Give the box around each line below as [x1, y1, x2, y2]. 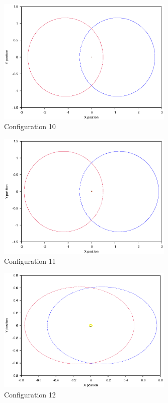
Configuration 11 [4, 255, 56, 266]
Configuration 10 [4, 121, 56, 132]
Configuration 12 [4, 389, 56, 399]
